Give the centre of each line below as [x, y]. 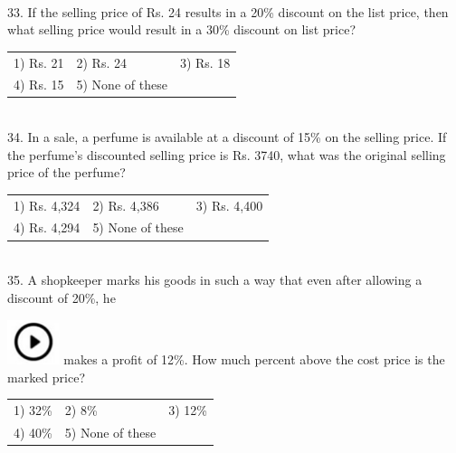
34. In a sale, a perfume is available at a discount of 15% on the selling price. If [227, 137]
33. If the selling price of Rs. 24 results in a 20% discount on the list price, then [228, 11]
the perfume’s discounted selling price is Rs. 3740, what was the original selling [227, 154]
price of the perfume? [66, 172]
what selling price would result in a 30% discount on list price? [182, 29]
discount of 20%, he [62, 297]
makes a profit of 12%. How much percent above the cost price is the [254, 359]
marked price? [47, 377]
